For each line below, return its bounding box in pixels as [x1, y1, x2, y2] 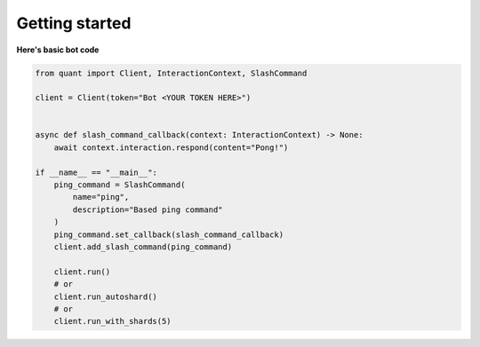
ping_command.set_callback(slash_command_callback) [53, 229, 284, 240]
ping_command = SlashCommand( [53, 180, 186, 190]
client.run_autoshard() [53, 291, 157, 302]
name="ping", [72, 192, 130, 202]
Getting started [16, 13, 132, 33]
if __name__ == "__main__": [35, 167, 157, 177]
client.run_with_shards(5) [53, 316, 172, 327]
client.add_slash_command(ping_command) [53, 242, 233, 252]
